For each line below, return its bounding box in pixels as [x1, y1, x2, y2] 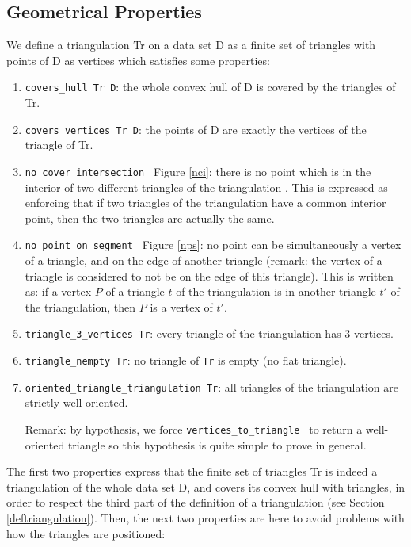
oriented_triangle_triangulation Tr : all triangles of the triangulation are [25, 378, 398, 395]
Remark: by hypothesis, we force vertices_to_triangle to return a [25, 420, 363, 437]
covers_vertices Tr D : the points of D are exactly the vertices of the [25, 120, 367, 137]
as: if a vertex [25, 283, 92, 300]
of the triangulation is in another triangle [176, 283, 376, 300]
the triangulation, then [25, 298, 136, 315]
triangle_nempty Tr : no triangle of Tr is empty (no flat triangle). [25, 352, 347, 369]
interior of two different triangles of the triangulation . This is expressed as [25, 178, 388, 195]
